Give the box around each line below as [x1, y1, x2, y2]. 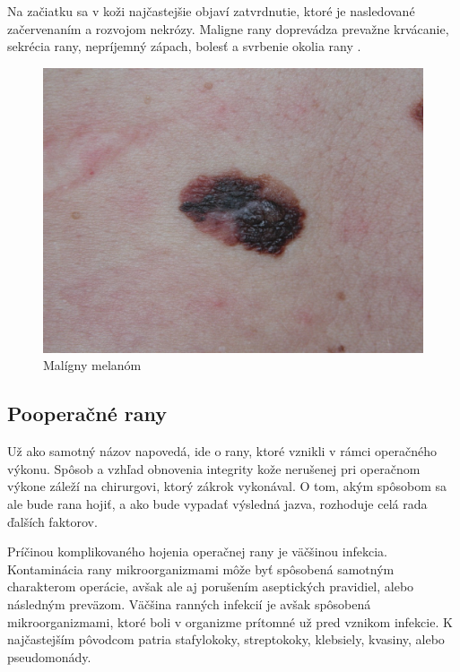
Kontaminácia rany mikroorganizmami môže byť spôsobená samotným [7, 559, 395, 578]
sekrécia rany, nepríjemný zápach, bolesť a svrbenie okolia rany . [7, 37, 361, 56]
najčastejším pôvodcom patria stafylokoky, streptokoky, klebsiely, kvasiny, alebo [7, 630, 445, 649]
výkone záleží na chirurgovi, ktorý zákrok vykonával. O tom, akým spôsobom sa [7, 477, 447, 495]
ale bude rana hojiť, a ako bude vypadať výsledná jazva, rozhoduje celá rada [7, 494, 428, 513]
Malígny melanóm [43, 356, 142, 375]
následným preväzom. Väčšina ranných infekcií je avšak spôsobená [7, 594, 371, 613]
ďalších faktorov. [7, 512, 98, 530]
